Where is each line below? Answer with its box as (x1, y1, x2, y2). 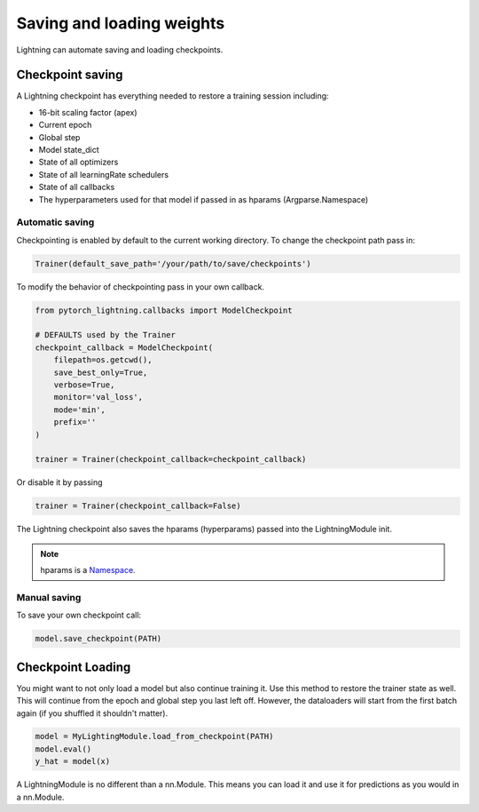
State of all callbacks (38, 182, 115, 193)
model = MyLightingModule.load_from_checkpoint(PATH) (35, 731, 274, 742)
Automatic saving (16, 216, 95, 228)
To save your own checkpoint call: (16, 609, 142, 621)
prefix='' (53, 418, 97, 427)
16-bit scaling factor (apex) (38, 107, 137, 117)
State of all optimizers (38, 156, 119, 168)
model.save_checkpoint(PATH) (35, 633, 162, 644)
